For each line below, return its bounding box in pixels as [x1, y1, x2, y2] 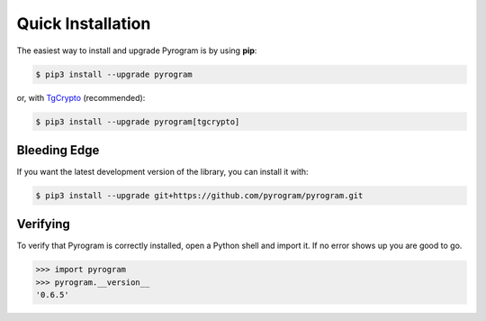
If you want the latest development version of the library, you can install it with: [16, 167, 310, 177]
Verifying [16, 216, 71, 232]
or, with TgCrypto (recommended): [16, 92, 146, 103]
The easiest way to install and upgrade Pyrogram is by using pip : [16, 45, 257, 56]
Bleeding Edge [16, 142, 100, 158]
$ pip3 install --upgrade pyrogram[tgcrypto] [35, 116, 240, 126]
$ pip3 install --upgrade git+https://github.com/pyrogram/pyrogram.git [35, 190, 364, 200]
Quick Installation [16, 14, 151, 33]
